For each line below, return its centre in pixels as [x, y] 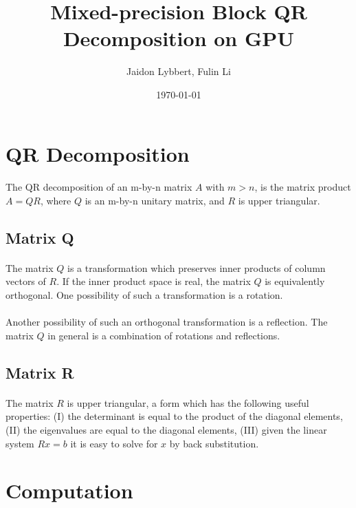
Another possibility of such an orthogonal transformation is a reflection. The [167, 322]
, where [56, 200]
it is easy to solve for [114, 443]
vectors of [26, 281]
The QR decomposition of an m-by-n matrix [99, 187]
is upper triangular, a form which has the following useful [188, 402]
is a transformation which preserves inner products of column [197, 267]
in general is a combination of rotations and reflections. [164, 335]
